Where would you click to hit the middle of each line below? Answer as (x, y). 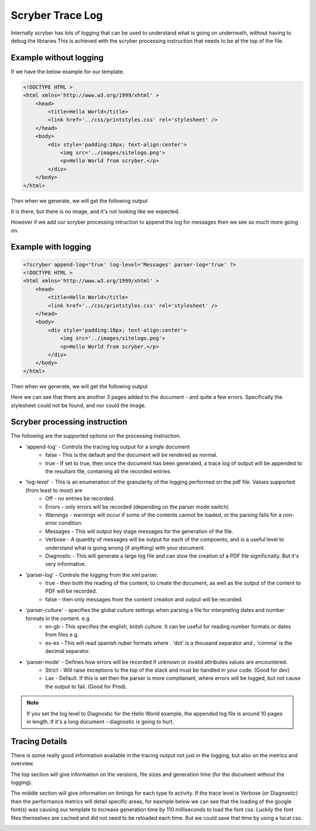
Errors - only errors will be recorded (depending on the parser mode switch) (137, 507)
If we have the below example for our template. (68, 71)
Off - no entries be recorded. (80, 498)
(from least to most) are (54, 490)
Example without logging (57, 58)
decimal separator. (68, 651)
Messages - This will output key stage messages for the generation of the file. (139, 531)
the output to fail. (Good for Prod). (86, 686)
